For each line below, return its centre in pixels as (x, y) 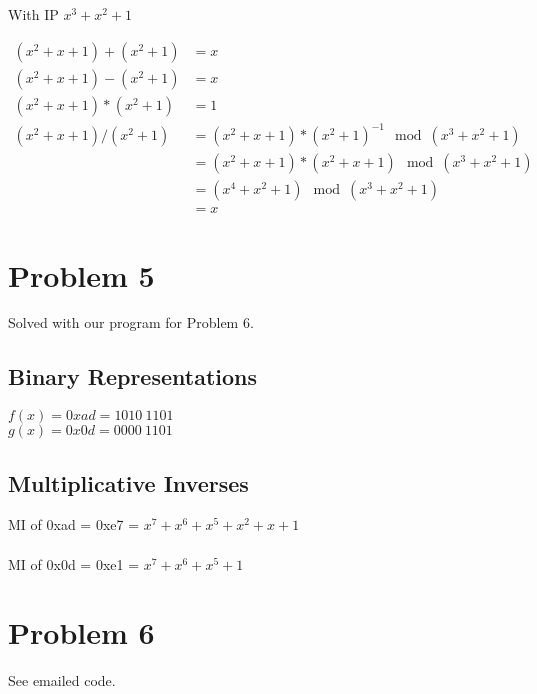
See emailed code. (62, 680)
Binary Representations (132, 376)
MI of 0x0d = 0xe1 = (74, 563)
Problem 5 (81, 274)
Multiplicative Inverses (128, 482)
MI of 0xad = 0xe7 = (74, 524)
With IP (33, 14)
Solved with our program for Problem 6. (131, 322)
